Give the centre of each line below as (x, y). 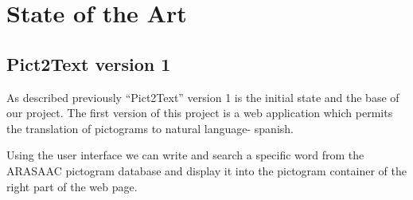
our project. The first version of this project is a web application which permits (200, 113)
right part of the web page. (72, 186)
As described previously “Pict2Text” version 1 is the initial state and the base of (203, 97)
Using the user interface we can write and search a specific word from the (185, 155)
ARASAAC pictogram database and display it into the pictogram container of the (206, 170)
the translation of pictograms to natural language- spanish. (150, 128)
